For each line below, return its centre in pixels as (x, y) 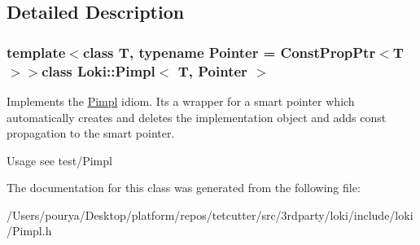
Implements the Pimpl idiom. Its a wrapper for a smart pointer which (181, 101)
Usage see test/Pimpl (59, 160)
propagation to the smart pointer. (91, 133)
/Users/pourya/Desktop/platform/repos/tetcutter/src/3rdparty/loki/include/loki (210, 214)
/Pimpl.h (29, 231)
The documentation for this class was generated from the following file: (184, 188)
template (36, 52)
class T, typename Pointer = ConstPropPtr (229, 52)
